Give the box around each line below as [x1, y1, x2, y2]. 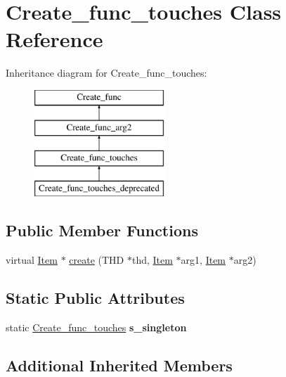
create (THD [69, 252, 124, 267]
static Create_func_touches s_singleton [6, 319, 187, 334]
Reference [6, 25, 103, 53]
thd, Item [131, 252, 173, 267]
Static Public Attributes [6, 286, 185, 308]
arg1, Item [181, 252, 226, 267]
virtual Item [6, 252, 58, 267]
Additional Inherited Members [6, 354, 233, 376]
